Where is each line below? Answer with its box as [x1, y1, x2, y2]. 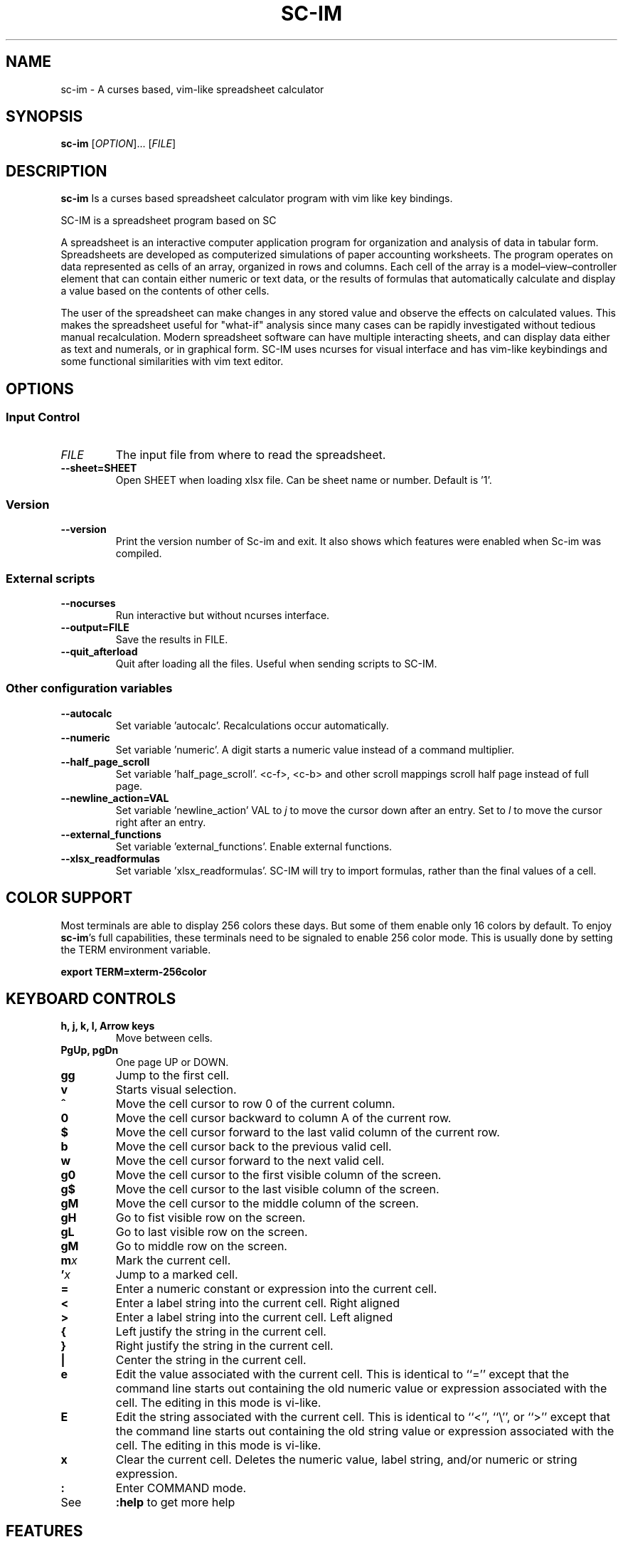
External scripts [6, 571, 95, 586]
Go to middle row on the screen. [115, 1239, 287, 1254]
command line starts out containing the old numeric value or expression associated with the [115, 1381, 607, 1396]
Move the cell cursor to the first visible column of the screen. [115, 1168, 442, 1183]
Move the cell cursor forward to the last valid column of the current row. [115, 1125, 500, 1140]
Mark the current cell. [115, 1253, 231, 1268]
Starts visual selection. [115, 1082, 237, 1097]
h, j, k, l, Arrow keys [60, 1020, 155, 1033]
